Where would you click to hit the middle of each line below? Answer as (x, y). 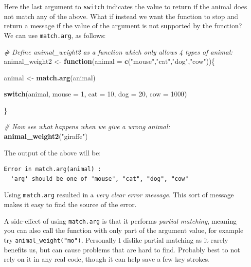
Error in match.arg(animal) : (53, 169)
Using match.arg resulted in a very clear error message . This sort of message (119, 195)
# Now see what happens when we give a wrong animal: (87, 126)
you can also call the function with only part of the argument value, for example (124, 230)
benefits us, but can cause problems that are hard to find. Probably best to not (122, 249)
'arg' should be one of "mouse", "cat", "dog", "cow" (100, 179)
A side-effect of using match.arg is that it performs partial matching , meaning (120, 220)
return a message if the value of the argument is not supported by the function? (123, 26)
